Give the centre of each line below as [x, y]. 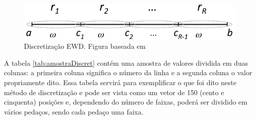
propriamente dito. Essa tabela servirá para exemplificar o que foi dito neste [120, 82]
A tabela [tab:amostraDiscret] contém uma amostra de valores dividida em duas [126, 62]
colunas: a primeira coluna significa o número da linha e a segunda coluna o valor [128, 72]
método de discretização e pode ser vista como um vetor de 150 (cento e [114, 92]
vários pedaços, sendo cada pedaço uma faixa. [74, 111]
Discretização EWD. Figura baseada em [85, 46]
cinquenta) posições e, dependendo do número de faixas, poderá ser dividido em [126, 102]
